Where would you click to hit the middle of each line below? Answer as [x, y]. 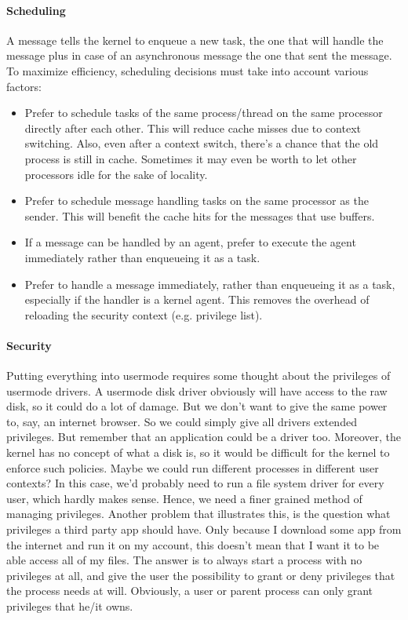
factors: [24, 86]
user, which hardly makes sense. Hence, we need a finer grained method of [184, 498]
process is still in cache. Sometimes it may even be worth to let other [191, 158]
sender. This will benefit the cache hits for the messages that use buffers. [200, 215]
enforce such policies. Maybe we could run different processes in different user [193, 467]
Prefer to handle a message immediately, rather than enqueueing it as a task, [210, 284]
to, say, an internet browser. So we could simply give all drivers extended [182, 421]
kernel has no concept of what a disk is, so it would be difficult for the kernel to [198, 452]
